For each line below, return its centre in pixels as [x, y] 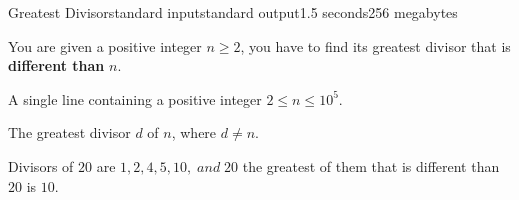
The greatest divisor [69, 132]
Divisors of [41, 165]
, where [194, 132]
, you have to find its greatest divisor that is [375, 45]
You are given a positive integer [105, 45]
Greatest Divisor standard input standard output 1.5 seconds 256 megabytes [233, 12]
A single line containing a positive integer [135, 98]
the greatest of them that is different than [371, 165]
